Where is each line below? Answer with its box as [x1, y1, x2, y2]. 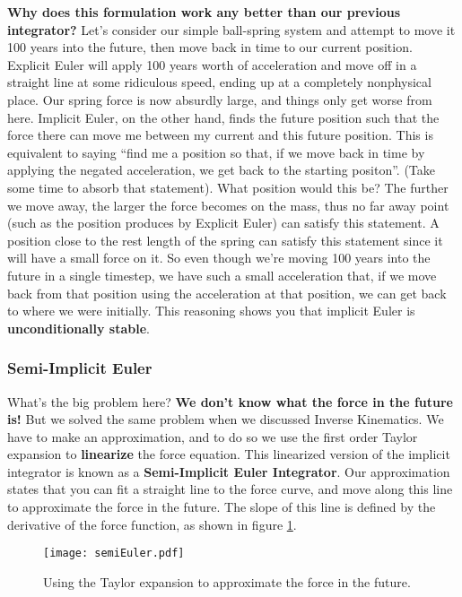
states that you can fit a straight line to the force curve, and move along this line [7, 480, 453, 498]
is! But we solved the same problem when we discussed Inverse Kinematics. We [7, 410, 444, 428]
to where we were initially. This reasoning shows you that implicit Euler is [7, 301, 415, 320]
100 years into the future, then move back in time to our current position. [7, 38, 413, 56]
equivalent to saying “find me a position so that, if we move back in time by [7, 143, 425, 161]
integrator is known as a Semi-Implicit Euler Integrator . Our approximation [7, 462, 450, 480]
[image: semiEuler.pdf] [43, 547, 185, 560]
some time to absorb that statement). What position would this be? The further [7, 177, 449, 196]
